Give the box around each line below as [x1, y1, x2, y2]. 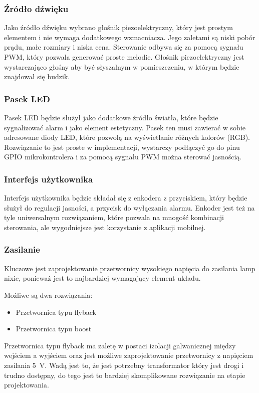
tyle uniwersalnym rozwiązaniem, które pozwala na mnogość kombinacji [4, 212, 224, 223]
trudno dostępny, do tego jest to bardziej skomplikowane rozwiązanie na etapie [4, 369, 245, 380]
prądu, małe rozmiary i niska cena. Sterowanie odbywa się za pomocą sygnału [4, 42, 243, 52]
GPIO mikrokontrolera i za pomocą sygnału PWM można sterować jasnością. [4, 151, 242, 162]
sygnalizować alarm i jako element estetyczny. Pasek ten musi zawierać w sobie [4, 122, 245, 132]
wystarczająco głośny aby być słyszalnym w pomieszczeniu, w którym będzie [4, 61, 239, 72]
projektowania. [4, 379, 49, 390]
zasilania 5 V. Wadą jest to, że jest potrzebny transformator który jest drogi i [4, 359, 244, 370]
